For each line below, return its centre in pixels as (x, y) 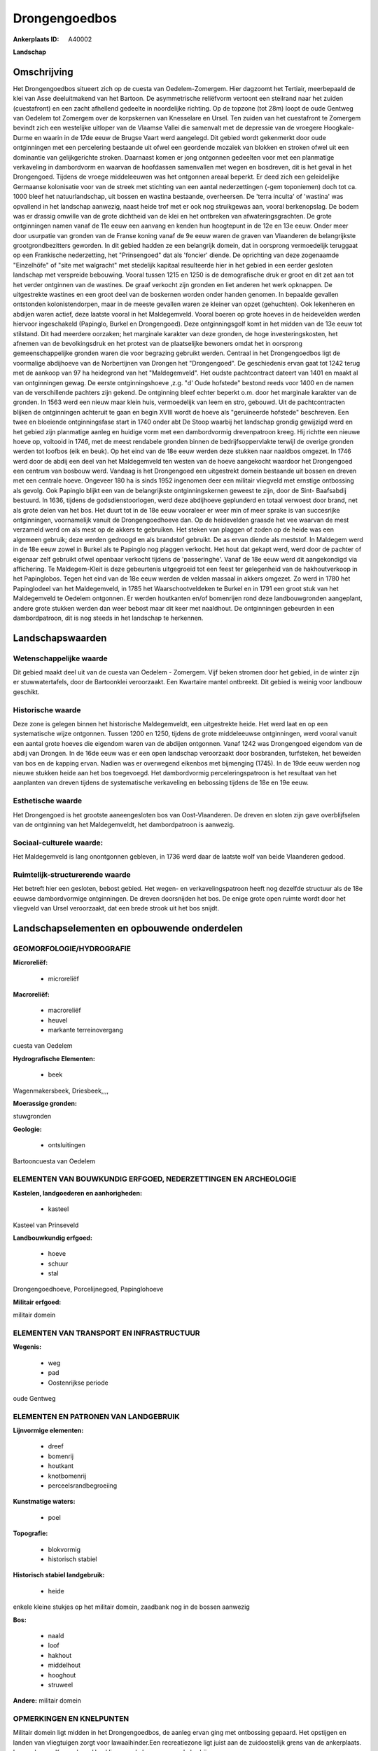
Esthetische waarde (48, 801)
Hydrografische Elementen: (54, 1058)
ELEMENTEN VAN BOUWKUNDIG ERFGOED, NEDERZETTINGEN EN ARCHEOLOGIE (155, 1179)
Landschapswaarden (60, 638)
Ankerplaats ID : (36, 39)
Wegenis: (27, 1347)
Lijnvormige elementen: (48, 1431)
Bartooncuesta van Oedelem (54, 1161)
